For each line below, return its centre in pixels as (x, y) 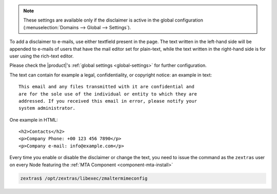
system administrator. (47, 108)
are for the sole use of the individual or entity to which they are (108, 94)
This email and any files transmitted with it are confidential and (106, 87)
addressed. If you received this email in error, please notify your (108, 101)
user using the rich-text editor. (42, 56)
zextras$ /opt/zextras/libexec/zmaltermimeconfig (84, 178)
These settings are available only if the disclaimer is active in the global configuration (113, 20)
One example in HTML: (34, 120)
